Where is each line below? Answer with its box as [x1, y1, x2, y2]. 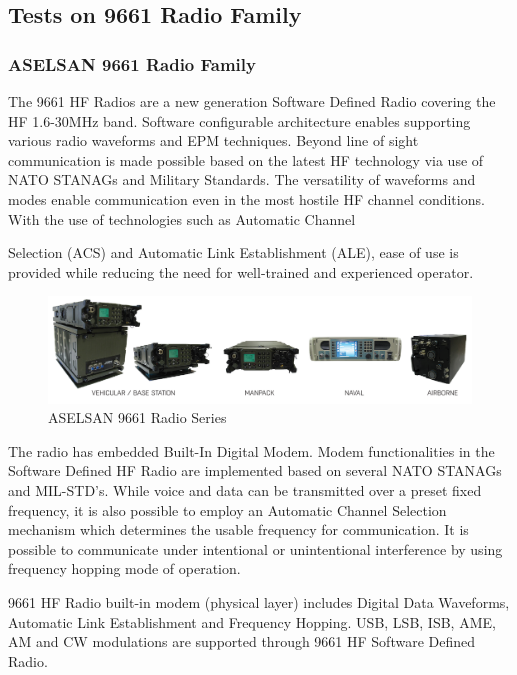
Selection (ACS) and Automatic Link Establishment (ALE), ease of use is [8, 242, 459, 263]
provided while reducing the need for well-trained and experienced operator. [8, 261, 474, 282]
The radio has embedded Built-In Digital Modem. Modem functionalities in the [8, 440, 495, 461]
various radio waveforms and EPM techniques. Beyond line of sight [8, 130, 419, 151]
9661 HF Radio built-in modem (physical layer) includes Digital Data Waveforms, [8, 591, 510, 612]
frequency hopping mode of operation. [8, 558, 241, 579]
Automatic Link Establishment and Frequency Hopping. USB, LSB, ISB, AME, [8, 611, 496, 632]
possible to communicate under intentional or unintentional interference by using [8, 538, 503, 559]
